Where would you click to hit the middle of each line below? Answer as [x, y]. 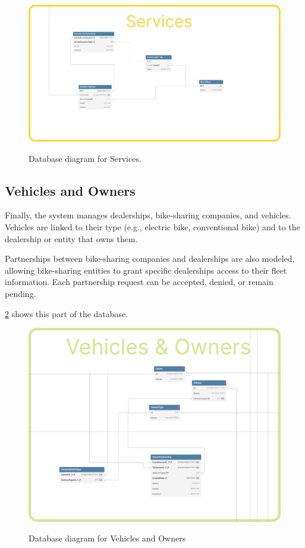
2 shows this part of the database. [67, 313]
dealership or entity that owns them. [71, 238]
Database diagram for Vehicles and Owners [107, 538]
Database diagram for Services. [85, 158]
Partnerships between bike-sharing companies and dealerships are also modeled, [150, 259]
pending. [21, 293]
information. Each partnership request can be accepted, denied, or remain [139, 282]
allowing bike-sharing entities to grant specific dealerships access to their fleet [146, 270]
